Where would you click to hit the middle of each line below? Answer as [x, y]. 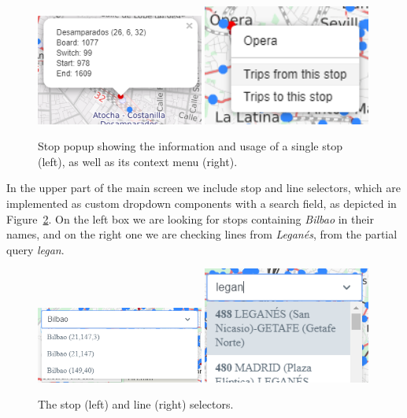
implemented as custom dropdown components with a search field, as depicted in [202, 203]
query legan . [35, 249]
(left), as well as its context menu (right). [138, 161]
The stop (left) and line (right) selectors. [136, 404]
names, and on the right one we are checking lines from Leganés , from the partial [202, 234]
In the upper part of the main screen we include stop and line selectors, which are [203, 188]
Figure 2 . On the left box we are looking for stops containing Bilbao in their [190, 218]
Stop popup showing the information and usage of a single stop [190, 146]
